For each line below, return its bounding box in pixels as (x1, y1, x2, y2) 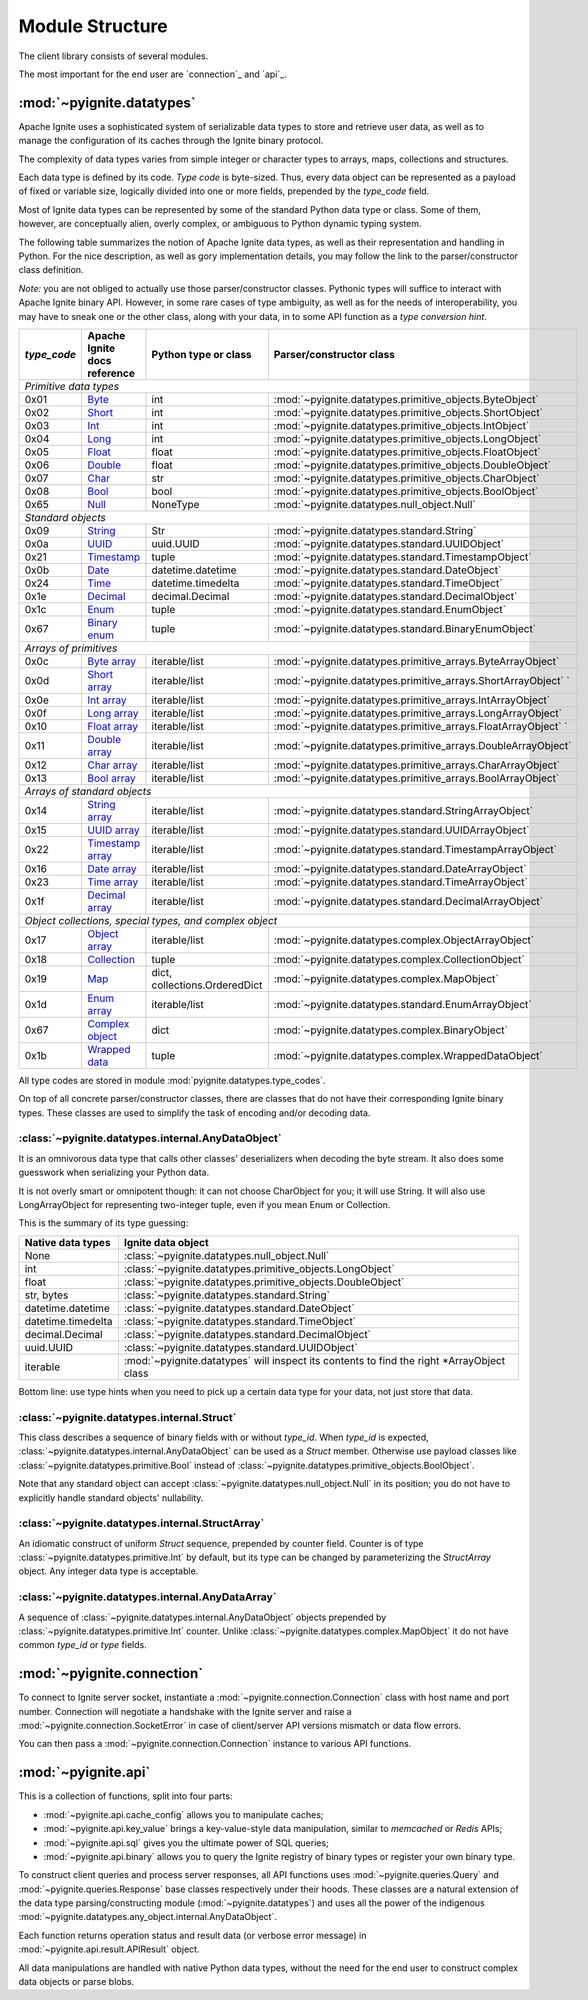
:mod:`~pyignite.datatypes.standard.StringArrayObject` (273, 803, 534, 817)
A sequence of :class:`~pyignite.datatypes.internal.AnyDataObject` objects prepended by (18, 1611, 387, 1623)
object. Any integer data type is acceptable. (18, 1565, 199, 1577)
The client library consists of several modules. (18, 50, 209, 62)
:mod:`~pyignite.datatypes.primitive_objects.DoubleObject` (273, 458, 552, 472)
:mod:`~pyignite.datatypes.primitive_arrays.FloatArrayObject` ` (273, 719, 568, 733)
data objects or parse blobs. (18, 1976, 135, 1988)
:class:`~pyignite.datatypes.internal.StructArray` (18, 1516, 265, 1530)
